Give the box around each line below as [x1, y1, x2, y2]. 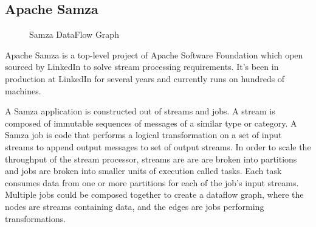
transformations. [5, 212, 66, 225]
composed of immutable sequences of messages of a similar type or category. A [5, 116, 297, 129]
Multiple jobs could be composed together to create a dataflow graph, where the [5, 188, 304, 201]
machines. [5, 84, 41, 97]
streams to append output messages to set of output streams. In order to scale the [5, 140, 311, 153]
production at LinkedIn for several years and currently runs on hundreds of [5, 72, 285, 85]
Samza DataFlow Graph [29, 28, 119, 41]
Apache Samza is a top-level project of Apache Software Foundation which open [5, 48, 303, 61]
